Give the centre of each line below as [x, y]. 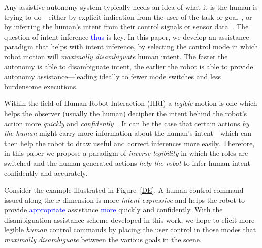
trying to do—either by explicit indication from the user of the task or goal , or [128, 16]
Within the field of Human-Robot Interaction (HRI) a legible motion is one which [131, 103]
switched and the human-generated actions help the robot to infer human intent [127, 163]
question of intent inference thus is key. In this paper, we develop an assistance [127, 36]
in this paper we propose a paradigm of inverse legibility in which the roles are [126, 153]
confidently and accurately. [46, 173]
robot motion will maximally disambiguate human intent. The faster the [116, 56]
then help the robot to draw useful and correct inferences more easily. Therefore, [129, 143]
